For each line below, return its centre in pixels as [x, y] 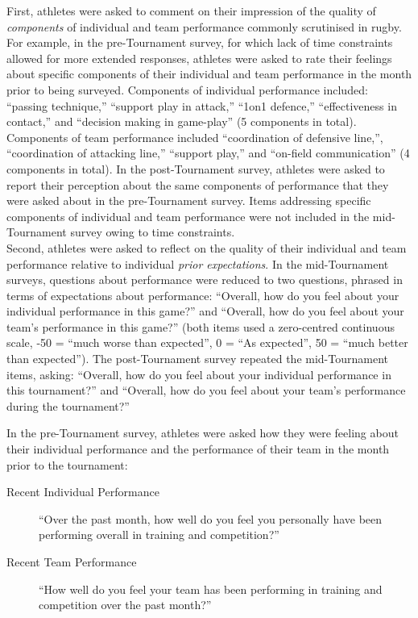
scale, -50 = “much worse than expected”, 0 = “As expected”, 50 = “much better [207, 342]
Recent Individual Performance [83, 492]
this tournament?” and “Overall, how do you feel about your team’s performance [206, 390]
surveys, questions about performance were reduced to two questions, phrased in [205, 280]
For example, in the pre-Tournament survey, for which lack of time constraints [200, 42]
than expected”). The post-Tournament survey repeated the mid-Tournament [197, 359]
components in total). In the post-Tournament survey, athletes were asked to [196, 168]
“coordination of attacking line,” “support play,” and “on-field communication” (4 [208, 153]
